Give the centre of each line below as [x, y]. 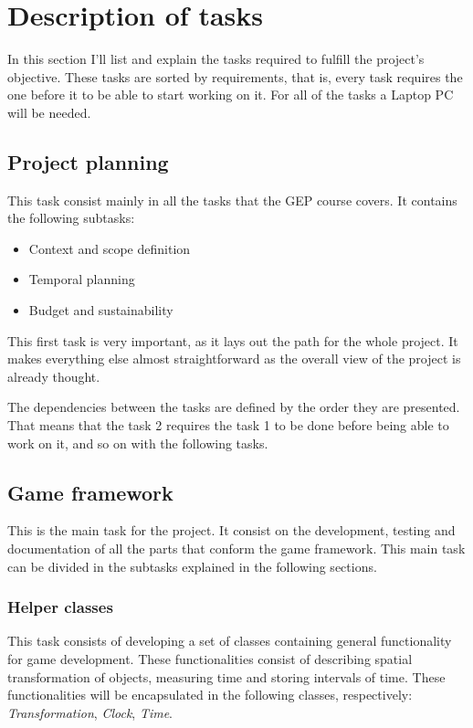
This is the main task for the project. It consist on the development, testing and [231, 530]
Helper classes [60, 607]
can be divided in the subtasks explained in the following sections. [192, 566]
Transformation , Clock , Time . [90, 712]
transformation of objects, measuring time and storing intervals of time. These [226, 676]
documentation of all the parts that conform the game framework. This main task [236, 549]
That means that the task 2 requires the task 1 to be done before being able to [228, 425]
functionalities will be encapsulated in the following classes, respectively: [210, 695]
